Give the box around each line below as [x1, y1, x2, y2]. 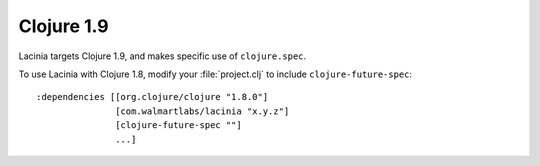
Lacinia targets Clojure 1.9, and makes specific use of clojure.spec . [18, 50, 307, 62]
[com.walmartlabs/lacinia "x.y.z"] [115, 105, 290, 117]
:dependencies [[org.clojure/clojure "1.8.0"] [36, 91, 269, 103]
